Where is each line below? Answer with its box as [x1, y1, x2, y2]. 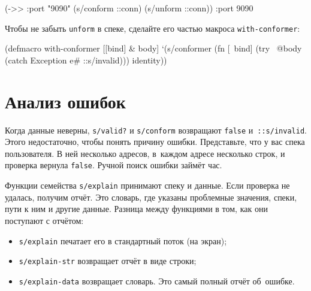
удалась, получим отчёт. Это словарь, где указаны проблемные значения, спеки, [5, 190, 297, 203]
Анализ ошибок [5, 89, 126, 113]
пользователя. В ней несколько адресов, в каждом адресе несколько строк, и [5, 147, 285, 159]
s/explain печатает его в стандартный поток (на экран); [19, 234, 227, 247]
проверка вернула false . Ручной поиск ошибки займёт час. [5, 159, 222, 171]
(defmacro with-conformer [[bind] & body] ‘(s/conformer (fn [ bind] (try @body [5, 42, 302, 54]
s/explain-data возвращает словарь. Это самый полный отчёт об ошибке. [19, 274, 295, 287]
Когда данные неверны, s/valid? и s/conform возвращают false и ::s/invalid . [5, 123, 307, 136]
